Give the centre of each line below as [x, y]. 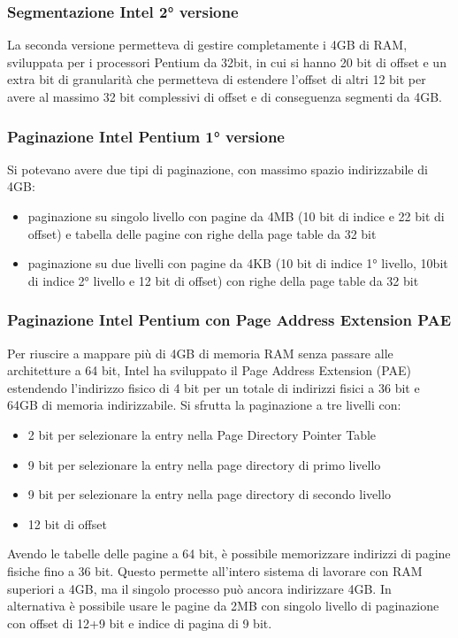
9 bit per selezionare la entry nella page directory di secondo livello [210, 494]
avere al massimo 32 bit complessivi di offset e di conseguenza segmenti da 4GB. [225, 96]
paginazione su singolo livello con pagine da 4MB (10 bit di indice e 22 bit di [236, 216]
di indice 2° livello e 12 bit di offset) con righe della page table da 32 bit [223, 280]
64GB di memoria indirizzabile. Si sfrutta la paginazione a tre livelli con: [204, 405]
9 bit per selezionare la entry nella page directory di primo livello [204, 464]
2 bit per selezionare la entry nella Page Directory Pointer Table [202, 434]
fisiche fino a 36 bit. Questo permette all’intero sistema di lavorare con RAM [215, 570]
